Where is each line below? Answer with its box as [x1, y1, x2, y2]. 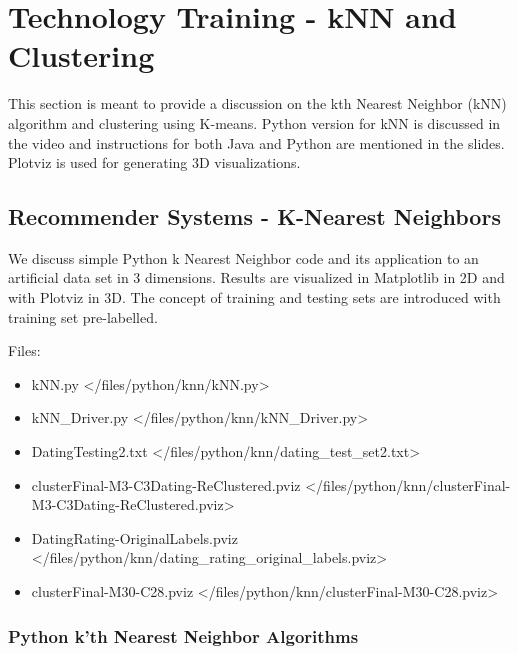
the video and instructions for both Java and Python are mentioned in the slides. [8, 132, 505, 153]
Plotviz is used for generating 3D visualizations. [8, 152, 301, 173]
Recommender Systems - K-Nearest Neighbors [8, 201, 501, 232]
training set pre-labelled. [8, 306, 158, 327]
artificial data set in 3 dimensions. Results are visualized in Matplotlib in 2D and [8, 267, 505, 288]
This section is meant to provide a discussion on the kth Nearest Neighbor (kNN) [8, 93, 507, 114]
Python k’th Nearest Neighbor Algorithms [8, 623, 359, 648]
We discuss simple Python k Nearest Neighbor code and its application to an [8, 247, 479, 268]
